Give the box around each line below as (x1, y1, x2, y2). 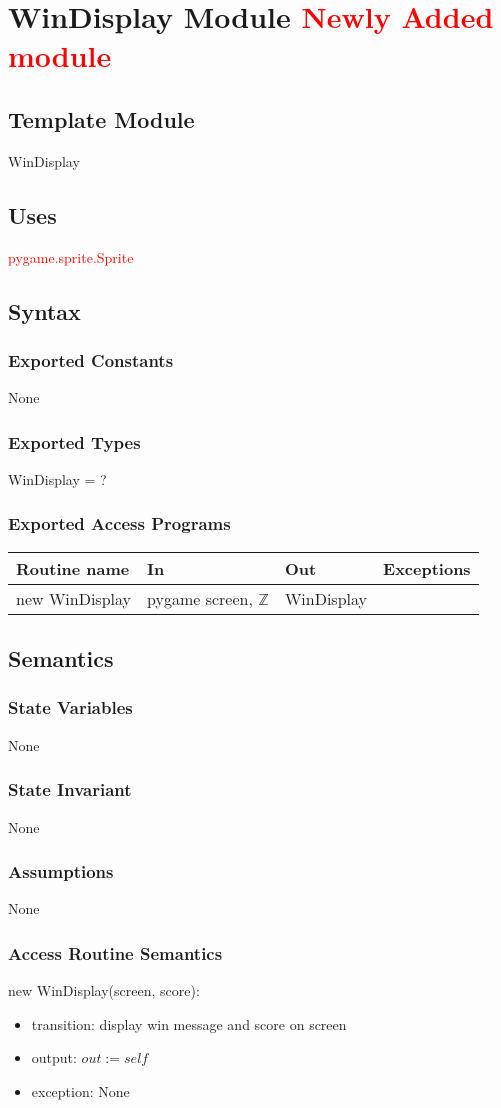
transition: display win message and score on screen (31, 1013, 347, 1034)
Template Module (8, 103, 195, 134)
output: (31, 1047, 77, 1068)
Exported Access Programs (8, 511, 231, 536)
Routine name (16, 556, 130, 580)
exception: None (31, 1081, 130, 1101)
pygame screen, (147, 586, 253, 610)
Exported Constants (8, 347, 174, 372)
